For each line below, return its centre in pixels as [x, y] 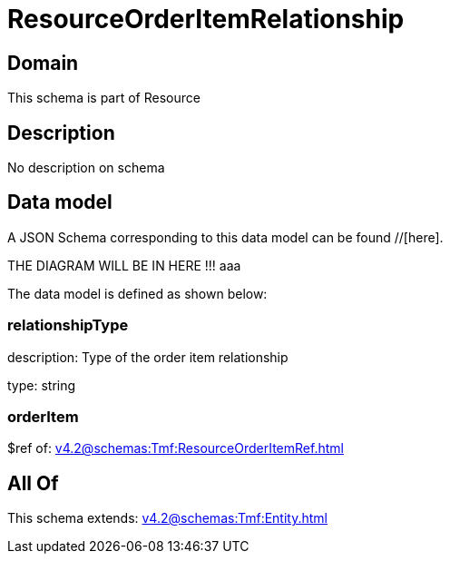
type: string [42, 385]
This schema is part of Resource [104, 98]
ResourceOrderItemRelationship [206, 19]
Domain [43, 63]
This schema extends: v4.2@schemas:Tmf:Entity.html [167, 518]
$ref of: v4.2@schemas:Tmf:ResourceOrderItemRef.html [176, 448]
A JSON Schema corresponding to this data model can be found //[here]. [225, 237]
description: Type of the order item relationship [148, 357]
